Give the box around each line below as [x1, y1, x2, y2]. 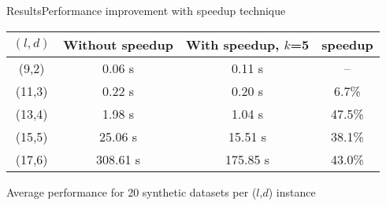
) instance [268, 183, 316, 200]
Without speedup [63, 35, 173, 53]
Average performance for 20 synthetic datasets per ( [6, 183, 257, 200]
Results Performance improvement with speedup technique [6, 2, 286, 18]
